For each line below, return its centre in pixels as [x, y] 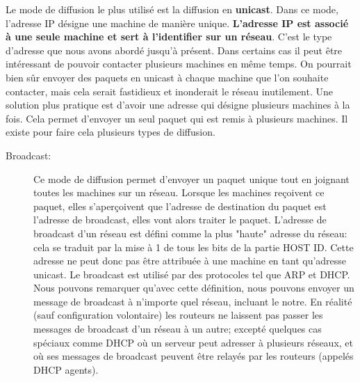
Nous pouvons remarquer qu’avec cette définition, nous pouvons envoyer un [194, 288]
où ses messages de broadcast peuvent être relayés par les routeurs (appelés [194, 356]
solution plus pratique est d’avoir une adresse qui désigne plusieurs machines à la [178, 105]
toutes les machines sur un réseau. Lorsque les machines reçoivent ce [179, 192]
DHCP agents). [66, 369]
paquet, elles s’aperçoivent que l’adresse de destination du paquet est [180, 206]
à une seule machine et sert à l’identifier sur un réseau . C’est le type [169, 37]
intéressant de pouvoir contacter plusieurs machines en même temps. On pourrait [179, 64]
